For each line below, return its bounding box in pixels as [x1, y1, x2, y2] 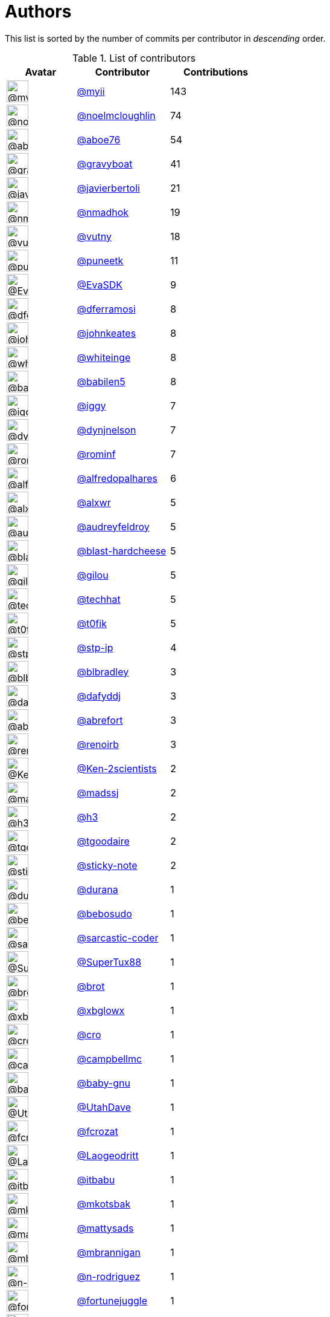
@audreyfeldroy [77, 520, 150, 533]
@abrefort [77, 714, 123, 726]
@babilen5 [77, 375, 125, 388]
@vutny [77, 230, 112, 242]
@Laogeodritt [77, 1149, 139, 1162]
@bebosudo [77, 907, 132, 920]
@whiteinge [77, 351, 131, 363]
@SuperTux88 [77, 955, 142, 968]
